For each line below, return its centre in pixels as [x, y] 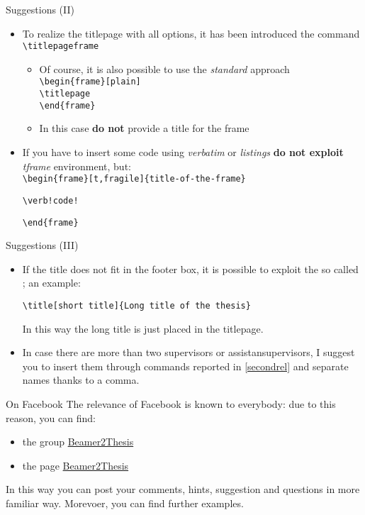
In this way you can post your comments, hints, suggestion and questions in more [183, 489]
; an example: [51, 283]
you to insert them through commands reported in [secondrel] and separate [185, 366]
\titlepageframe [61, 46]
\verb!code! [50, 200]
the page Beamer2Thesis [75, 465]
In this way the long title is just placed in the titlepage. [143, 328]
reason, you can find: [51, 417]
